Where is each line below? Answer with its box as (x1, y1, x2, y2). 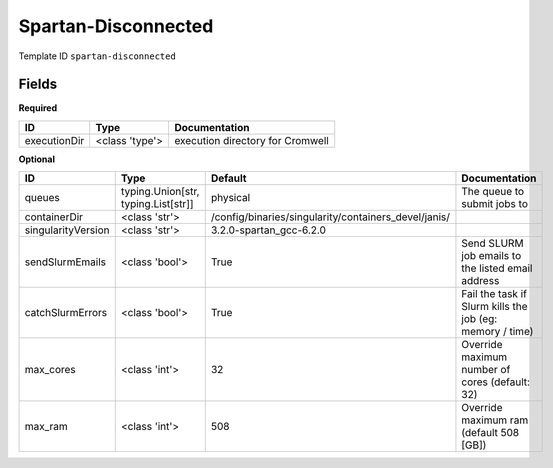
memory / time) (461, 325, 534, 339)
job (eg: (461, 312, 498, 326)
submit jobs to (461, 197, 529, 211)
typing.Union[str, (120, 185, 200, 199)
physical (210, 191, 251, 205)
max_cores (24, 363, 77, 377)
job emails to (461, 249, 522, 263)
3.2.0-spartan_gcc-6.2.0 (210, 223, 327, 237)
